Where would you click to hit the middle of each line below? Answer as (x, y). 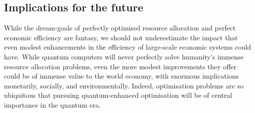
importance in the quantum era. (52, 104)
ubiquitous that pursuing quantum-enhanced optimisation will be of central (118, 95)
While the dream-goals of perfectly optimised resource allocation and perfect (120, 28)
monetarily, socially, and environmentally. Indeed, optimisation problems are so (124, 85)
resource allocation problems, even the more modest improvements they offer (120, 66)
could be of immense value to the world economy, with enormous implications (122, 76)
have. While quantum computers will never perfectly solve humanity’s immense (124, 56)
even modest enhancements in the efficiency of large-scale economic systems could (128, 47)
